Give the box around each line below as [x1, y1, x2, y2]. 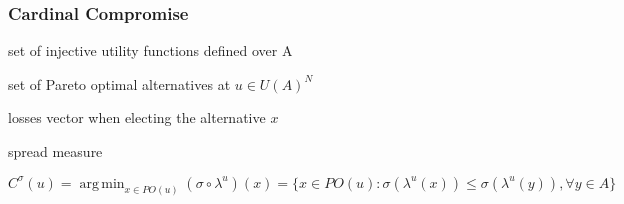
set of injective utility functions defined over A [8, 40, 293, 61]
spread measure [8, 141, 103, 161]
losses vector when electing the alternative [8, 107, 266, 128]
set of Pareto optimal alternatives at [8, 73, 231, 94]
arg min [79, 176, 125, 191]
